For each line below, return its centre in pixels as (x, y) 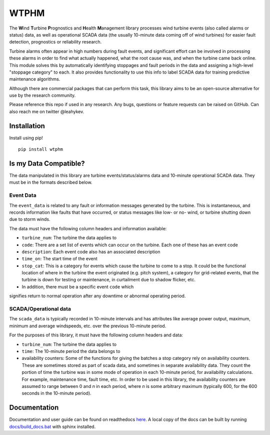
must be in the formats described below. (51, 182)
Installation (27, 126)
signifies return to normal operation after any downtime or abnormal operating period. (97, 296)
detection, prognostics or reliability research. (55, 42)
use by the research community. (42, 96)
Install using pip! (26, 138)
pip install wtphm (41, 149)
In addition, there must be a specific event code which (78, 287)
